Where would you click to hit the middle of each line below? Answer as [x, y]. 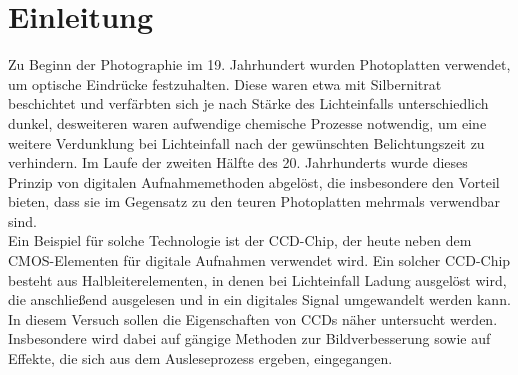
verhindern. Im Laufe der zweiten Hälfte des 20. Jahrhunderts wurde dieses [238, 162]
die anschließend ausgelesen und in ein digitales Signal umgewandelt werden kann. [259, 299]
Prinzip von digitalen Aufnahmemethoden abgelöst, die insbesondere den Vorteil [254, 181]
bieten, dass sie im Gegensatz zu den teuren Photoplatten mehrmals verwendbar [254, 201]
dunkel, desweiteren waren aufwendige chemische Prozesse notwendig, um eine [247, 122]
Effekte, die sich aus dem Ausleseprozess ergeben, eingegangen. [200, 358]
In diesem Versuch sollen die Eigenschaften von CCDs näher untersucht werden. [253, 318]
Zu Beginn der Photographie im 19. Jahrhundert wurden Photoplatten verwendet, [259, 64]
